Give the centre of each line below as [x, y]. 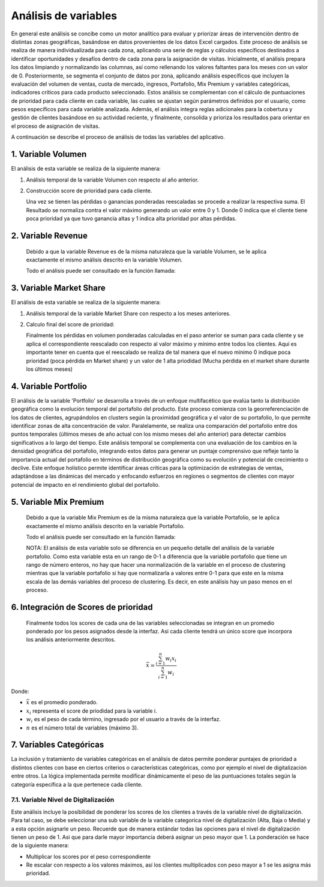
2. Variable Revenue [49, 235]
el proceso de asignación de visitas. [55, 126]
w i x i [171, 659]
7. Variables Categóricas [58, 745]
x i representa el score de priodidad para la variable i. [91, 711]
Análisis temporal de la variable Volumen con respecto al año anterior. [112, 180]
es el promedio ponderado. [64, 703]
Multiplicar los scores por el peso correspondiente [88, 856]
